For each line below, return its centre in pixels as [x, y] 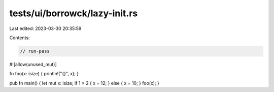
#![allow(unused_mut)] [33, 64]
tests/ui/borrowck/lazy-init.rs [74, 13]
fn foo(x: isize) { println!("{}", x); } [44, 74]
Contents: [20, 38]
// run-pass [35, 51]
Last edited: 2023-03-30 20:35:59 [45, 28]
